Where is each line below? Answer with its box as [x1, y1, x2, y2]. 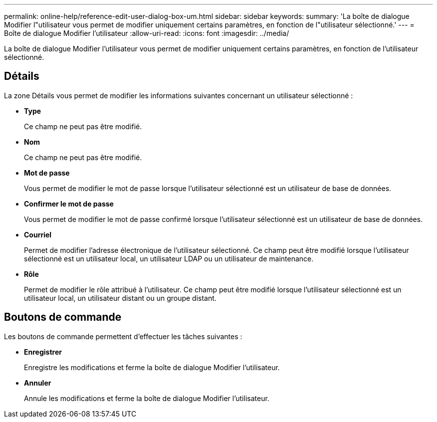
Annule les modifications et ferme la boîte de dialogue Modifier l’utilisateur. [24, 394, 269, 403]
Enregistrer [24, 347, 62, 356]
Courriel [24, 230, 52, 239]
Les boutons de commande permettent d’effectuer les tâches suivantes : [4, 332, 242, 341]
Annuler [24, 378, 51, 387]
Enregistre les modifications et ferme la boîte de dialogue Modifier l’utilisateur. [24, 363, 280, 372]
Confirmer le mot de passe [24, 199, 114, 208]
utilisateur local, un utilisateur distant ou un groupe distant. [24, 293, 217, 302]
